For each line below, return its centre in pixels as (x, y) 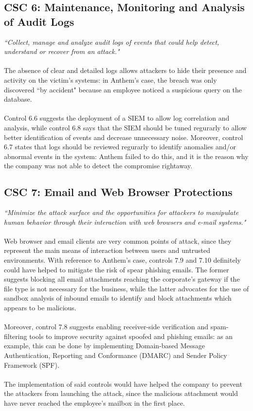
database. (18, 99)
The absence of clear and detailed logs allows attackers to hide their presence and (125, 70)
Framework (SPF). (32, 365)
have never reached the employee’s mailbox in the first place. (95, 402)
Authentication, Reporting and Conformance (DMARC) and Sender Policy (116, 355)
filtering (16, 336)
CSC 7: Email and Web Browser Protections (118, 192)
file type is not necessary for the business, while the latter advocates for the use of (126, 288)
